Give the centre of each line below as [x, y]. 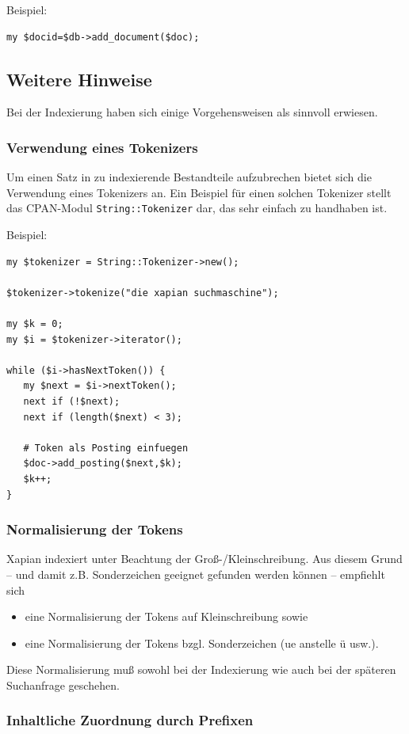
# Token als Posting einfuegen [106, 448]
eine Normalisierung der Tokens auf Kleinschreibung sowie [166, 616]
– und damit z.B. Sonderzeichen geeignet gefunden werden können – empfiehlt [196, 574]
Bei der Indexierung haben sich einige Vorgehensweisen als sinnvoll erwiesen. [192, 112]
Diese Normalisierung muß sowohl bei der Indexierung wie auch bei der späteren [201, 669]
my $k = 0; [35, 324]
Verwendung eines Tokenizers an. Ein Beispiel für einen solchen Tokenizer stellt [199, 192]
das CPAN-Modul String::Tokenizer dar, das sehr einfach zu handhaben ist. [197, 208]
